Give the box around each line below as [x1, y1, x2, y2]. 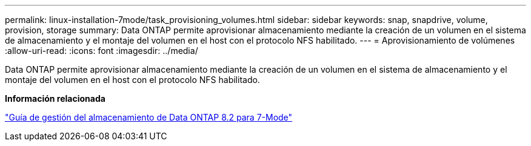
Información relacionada [5, 93, 105, 104]
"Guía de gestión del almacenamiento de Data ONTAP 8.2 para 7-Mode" [5, 112, 293, 122]
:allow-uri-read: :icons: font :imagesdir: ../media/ [5, 45, 198, 56]
